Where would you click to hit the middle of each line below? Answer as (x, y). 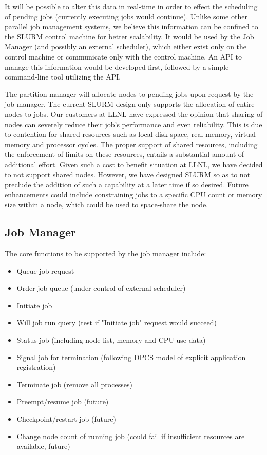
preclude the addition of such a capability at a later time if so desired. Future (127, 184)
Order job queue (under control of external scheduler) (101, 288)
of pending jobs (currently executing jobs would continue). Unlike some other (126, 16)
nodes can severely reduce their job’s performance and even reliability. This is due (133, 124)
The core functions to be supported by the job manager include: (106, 254)
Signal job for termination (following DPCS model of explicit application (131, 357)
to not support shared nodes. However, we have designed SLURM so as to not (128, 174)
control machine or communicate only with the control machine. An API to (123, 56)
